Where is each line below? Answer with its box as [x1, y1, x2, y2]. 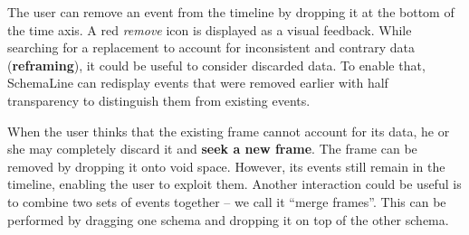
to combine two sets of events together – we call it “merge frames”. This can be [7, 192, 446, 211]
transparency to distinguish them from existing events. [7, 90, 311, 109]
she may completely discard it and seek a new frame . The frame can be [7, 139, 417, 158]
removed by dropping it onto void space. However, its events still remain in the [7, 156, 445, 175]
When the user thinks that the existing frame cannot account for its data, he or [7, 121, 450, 140]
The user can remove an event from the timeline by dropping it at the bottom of [7, 3, 455, 21]
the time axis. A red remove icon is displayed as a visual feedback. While [7, 20, 412, 39]
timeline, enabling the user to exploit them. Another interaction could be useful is [7, 174, 462, 193]
